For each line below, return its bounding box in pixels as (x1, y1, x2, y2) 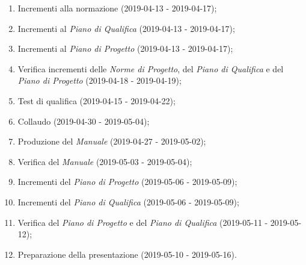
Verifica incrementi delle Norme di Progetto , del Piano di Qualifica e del (17, 62, 284, 75)
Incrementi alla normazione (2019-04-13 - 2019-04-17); (17, 2, 217, 14)
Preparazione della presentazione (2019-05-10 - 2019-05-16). (17, 248, 237, 260)
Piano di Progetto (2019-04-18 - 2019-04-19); (17, 74, 182, 87)
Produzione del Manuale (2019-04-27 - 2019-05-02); (17, 135, 206, 148)
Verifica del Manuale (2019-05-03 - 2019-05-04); (17, 155, 192, 167)
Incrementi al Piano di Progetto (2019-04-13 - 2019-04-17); (17, 42, 233, 55)
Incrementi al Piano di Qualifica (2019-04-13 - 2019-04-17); (17, 22, 235, 34)
